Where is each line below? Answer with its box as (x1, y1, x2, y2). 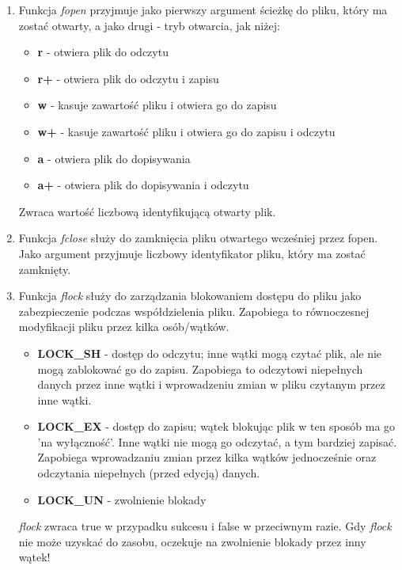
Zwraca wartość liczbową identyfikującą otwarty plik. (18, 203, 276, 219)
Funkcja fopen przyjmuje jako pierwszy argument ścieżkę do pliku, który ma (18, 2, 388, 17)
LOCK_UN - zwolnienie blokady (37, 491, 207, 507)
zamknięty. (18, 260, 71, 277)
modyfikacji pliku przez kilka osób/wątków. (18, 318, 229, 335)
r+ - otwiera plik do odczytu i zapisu (37, 70, 219, 86)
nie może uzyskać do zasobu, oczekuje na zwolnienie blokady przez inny (18, 533, 366, 549)
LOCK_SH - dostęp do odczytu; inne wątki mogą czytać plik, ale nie (37, 344, 382, 361)
